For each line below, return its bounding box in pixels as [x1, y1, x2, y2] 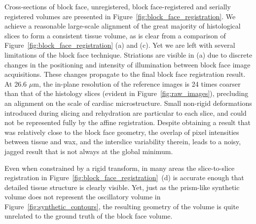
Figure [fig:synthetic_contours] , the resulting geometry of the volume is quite [4, 201, 239, 211]
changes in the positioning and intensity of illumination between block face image [4, 59, 251, 69]
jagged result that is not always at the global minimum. [4, 146, 173, 156]
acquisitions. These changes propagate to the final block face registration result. [4, 69, 246, 79]
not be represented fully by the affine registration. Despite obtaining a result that [4, 117, 251, 128]
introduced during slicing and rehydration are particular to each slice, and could [4, 107, 247, 118]
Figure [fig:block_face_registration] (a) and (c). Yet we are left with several [4, 40, 235, 50]
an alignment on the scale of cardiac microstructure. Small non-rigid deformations [4, 97, 252, 108]
